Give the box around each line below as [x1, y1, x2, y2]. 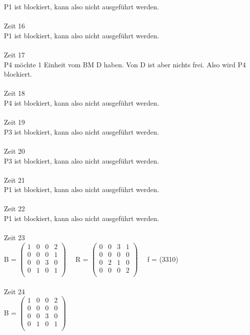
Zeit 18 [4, 88, 25, 98]
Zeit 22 [4, 203, 25, 214]
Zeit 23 [4, 232, 25, 243]
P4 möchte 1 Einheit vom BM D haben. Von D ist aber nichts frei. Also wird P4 [4, 59, 246, 69]
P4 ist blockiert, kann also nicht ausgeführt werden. [4, 97, 159, 108]
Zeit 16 [4, 21, 25, 31]
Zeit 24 [4, 286, 25, 296]
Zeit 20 [4, 145, 25, 156]
